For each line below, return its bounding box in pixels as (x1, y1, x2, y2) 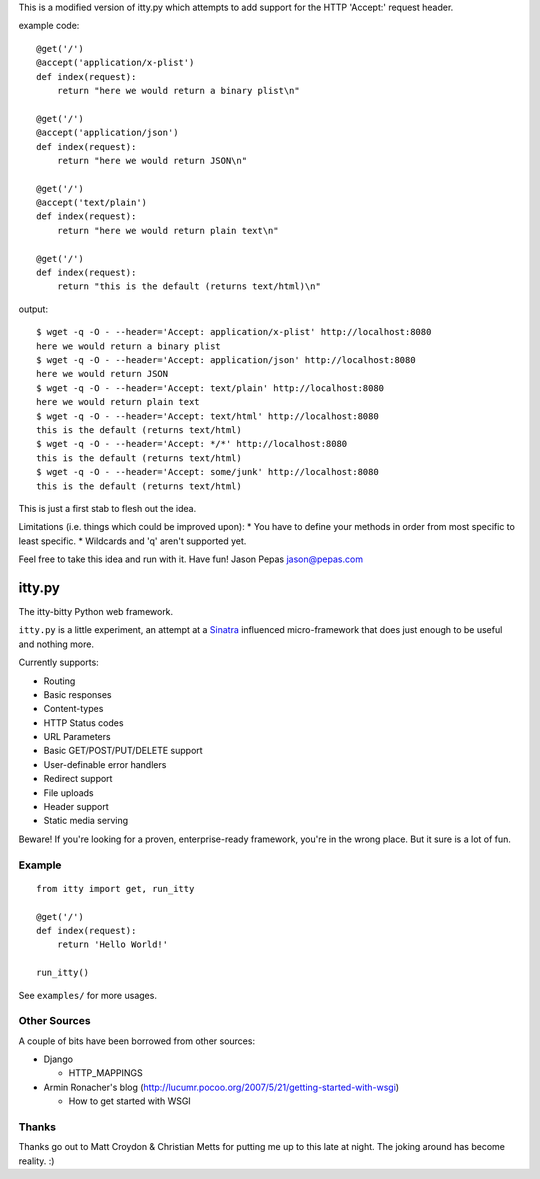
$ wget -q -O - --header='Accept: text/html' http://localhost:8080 (36, 410, 379, 422)
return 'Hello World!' (56, 939, 169, 950)
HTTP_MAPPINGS (68, 1067, 144, 1079)
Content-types (43, 703, 104, 715)
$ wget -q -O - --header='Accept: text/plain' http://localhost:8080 (36, 382, 385, 394)
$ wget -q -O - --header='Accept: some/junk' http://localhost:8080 (36, 466, 379, 478)
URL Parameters (43, 731, 111, 743)
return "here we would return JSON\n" (56, 155, 248, 166)
